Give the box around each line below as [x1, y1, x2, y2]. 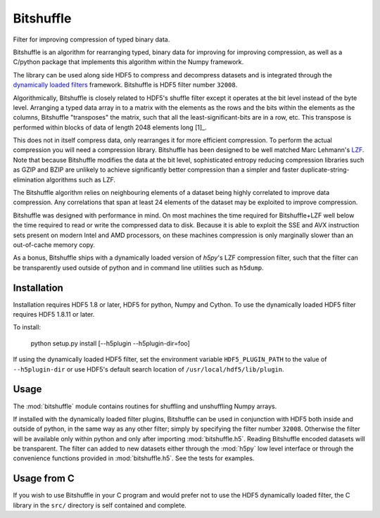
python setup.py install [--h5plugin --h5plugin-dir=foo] [30, 339, 190, 348]
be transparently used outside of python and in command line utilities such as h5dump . [13, 263, 264, 272]
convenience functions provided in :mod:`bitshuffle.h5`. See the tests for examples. [13, 454, 255, 462]
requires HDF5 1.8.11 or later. [13, 310, 95, 319]
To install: [13, 323, 42, 331]
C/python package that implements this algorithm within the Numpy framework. [13, 58, 244, 66]
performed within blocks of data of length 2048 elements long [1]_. [13, 123, 207, 132]
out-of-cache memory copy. [13, 240, 95, 249]
